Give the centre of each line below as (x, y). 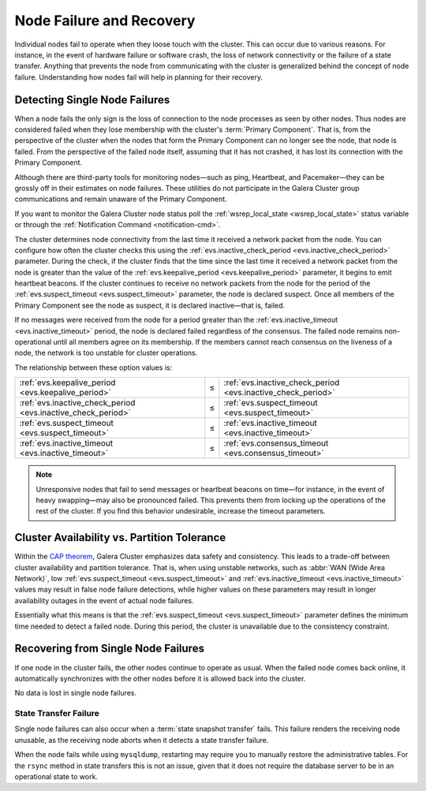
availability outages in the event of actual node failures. (104, 600)
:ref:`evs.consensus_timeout (276, 443)
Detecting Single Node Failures (92, 100)
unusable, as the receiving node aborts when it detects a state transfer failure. (142, 740)
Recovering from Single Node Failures (110, 649)
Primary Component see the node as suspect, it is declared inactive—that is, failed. (150, 305)
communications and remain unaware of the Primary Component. (121, 199)
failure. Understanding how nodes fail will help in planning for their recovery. (139, 77)
